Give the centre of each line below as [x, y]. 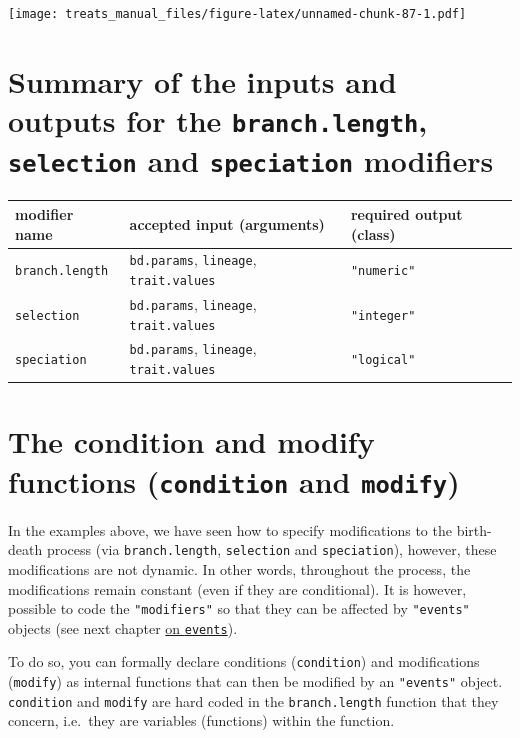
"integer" [383, 315]
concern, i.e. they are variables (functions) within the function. [201, 720]
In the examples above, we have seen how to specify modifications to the [230, 529]
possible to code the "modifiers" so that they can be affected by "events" [239, 608]
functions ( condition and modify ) [234, 480]
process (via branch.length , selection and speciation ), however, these [271, 549]
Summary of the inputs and [202, 80]
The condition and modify [191, 441]
